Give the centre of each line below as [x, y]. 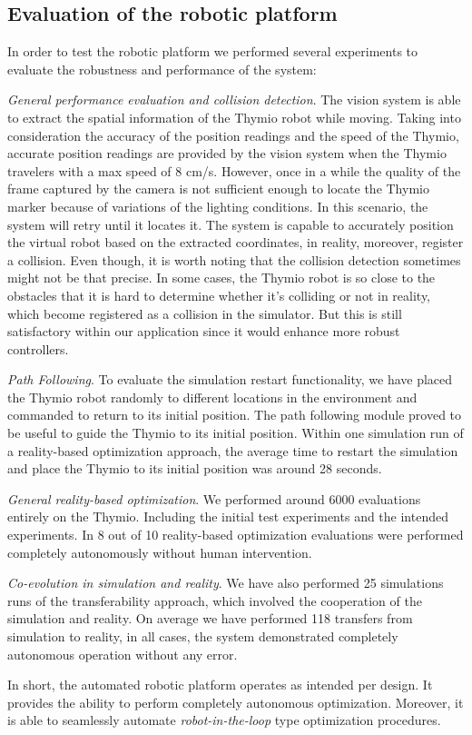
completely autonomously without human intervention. [160, 552]
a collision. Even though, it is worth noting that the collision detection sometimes [234, 259]
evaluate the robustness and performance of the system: [162, 69]
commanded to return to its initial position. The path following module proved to [235, 415]
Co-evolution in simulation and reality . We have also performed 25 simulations [226, 583]
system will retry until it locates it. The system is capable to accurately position [231, 224]
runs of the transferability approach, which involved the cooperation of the [215, 600]
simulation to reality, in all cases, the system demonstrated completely [203, 636]
